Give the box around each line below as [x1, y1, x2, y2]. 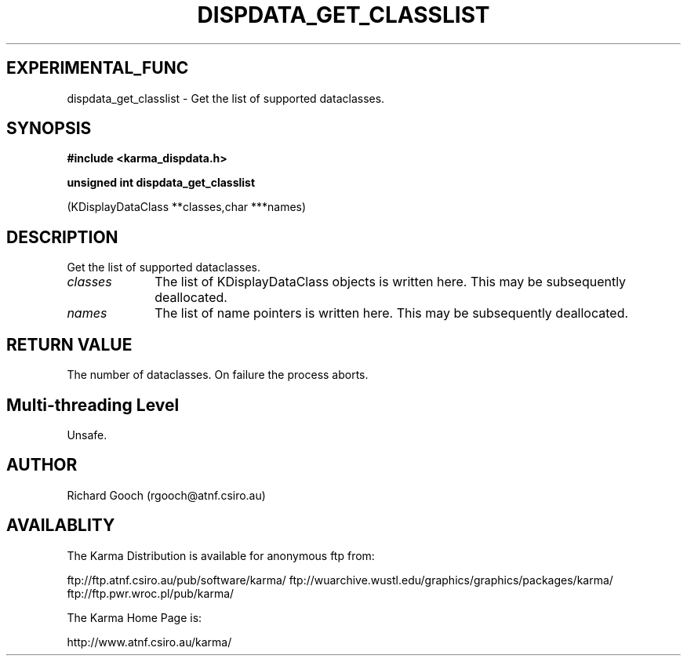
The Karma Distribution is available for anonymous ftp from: [67, 548, 375, 562]
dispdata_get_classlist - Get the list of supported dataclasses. [67, 91, 385, 105]
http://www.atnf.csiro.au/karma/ [67, 635, 232, 649]
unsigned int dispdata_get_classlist [67, 176, 256, 190]
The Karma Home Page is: [67, 610, 202, 624]
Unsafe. [67, 427, 107, 442]
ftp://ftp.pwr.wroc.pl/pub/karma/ [67, 586, 234, 600]
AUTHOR [6, 455, 78, 475]
